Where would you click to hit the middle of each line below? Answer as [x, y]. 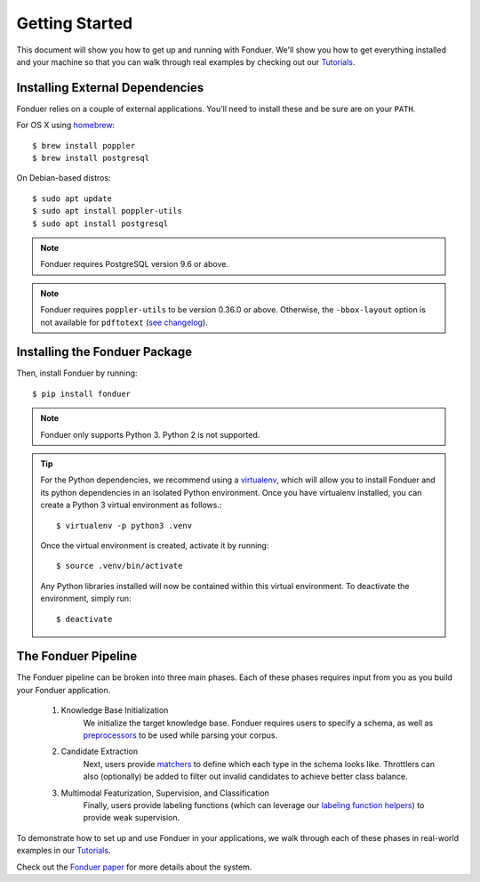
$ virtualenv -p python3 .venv [124, 526]
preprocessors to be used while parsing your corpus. [180, 735]
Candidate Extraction [99, 751]
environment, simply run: [86, 599]
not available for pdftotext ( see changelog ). [124, 322]
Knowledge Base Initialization [115, 710]
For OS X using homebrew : [66, 125]
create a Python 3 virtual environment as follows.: [131, 505]
